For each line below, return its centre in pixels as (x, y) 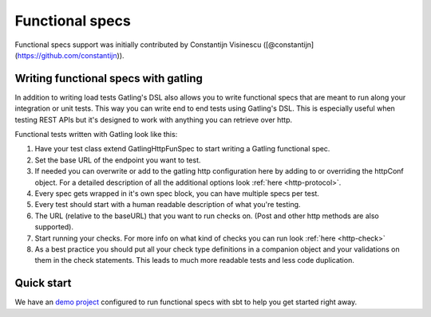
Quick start (43, 283)
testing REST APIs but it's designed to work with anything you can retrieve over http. (154, 119)
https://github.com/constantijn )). (71, 55)
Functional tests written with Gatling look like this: (96, 135)
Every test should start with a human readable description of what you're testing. (168, 205)
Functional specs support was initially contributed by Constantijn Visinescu (138, 45)
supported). (54, 227)
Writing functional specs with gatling (109, 78)
